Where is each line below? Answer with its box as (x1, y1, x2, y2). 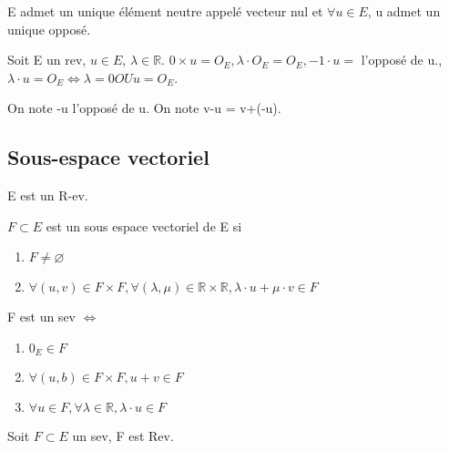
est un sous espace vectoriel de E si (46, 216, 242, 235)
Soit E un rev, (7, 50, 87, 69)
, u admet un (367, 2, 441, 20)
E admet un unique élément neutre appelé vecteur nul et (7, 2, 323, 20)
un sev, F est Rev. (72, 426, 174, 446)
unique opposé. (7, 19, 91, 38)
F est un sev (7, 307, 76, 326)
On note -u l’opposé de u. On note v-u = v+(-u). (7, 98, 281, 118)
